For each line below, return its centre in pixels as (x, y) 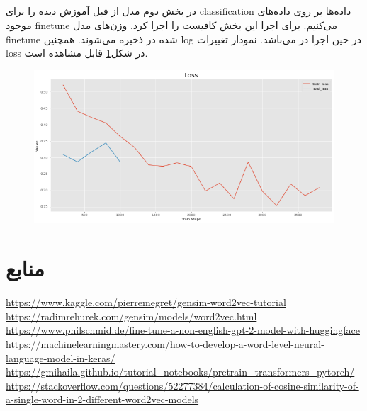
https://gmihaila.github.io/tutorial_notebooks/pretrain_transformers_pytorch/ (180, 372)
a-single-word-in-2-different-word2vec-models (102, 399)
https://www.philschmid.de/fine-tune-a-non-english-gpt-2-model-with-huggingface (183, 330)
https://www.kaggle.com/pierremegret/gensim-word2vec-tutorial (146, 302)
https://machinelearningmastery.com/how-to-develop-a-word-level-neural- (165, 343)
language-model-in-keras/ (61, 357)
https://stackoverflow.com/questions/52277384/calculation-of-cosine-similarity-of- (182, 385)
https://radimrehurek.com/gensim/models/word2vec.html (131, 316)
